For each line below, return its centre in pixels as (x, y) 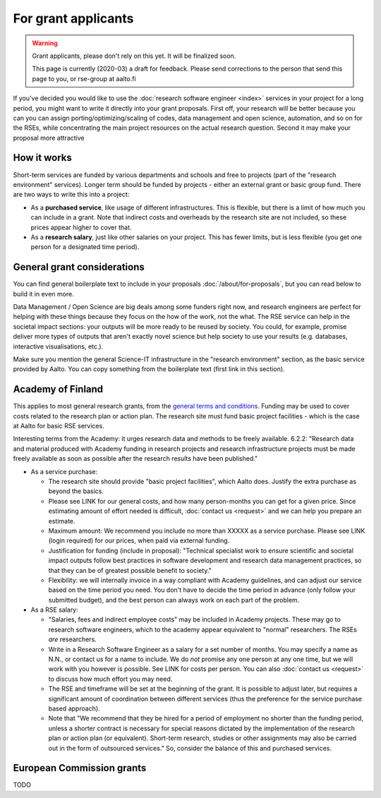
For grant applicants (73, 18)
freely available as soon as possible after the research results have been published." (135, 459)
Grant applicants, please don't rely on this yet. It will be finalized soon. (134, 56)
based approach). (74, 708)
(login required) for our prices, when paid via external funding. (139, 540)
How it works (42, 158)
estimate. (62, 521)
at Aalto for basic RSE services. (59, 426)
